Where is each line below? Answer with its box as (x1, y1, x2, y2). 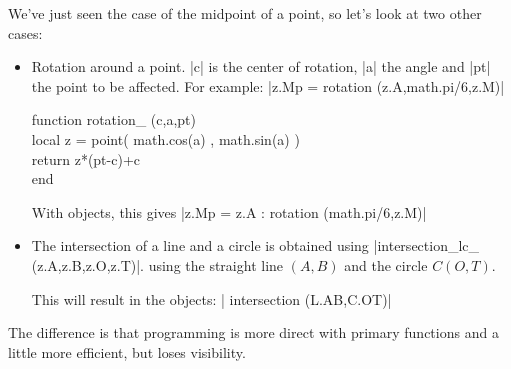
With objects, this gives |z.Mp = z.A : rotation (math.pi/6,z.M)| (31, 201, 427, 222)
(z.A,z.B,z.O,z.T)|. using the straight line (31, 254, 284, 275)
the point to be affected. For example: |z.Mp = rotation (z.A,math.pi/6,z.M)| (31, 75, 505, 96)
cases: (8, 22, 43, 43)
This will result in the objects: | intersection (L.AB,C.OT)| (31, 288, 392, 309)
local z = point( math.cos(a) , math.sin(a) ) (31, 128, 300, 149)
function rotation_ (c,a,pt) (31, 109, 196, 130)
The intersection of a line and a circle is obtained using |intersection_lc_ (31, 235, 480, 256)
